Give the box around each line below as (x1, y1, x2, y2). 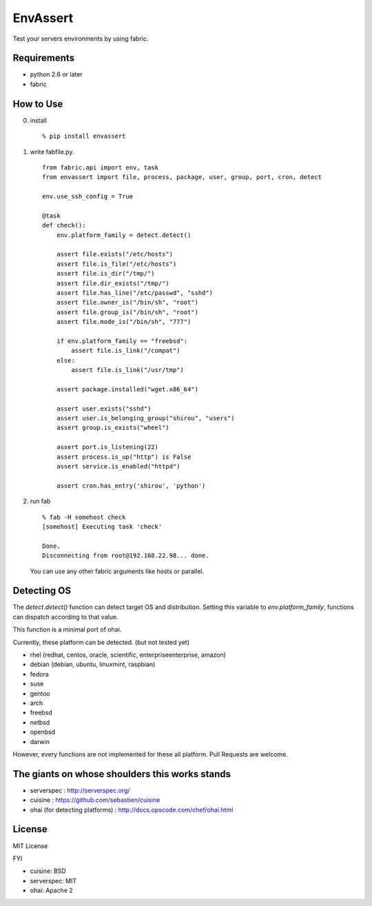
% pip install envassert (42, 132, 126, 141)
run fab (30, 497, 51, 506)
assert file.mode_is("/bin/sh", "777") (56, 318, 192, 326)
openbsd (30, 728, 55, 737)
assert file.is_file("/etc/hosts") (56, 260, 177, 268)
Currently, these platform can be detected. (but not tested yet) (12, 638, 189, 646)
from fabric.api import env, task (42, 163, 158, 172)
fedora (30, 670, 50, 678)
